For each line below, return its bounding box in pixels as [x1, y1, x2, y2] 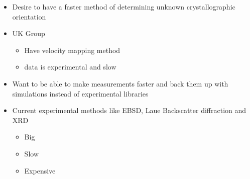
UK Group [12, 28, 45, 38]
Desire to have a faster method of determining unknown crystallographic [12, 1, 235, 11]
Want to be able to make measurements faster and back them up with [12, 78, 228, 88]
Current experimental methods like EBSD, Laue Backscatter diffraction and [12, 105, 246, 115]
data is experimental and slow [24, 61, 116, 72]
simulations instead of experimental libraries [12, 88, 149, 98]
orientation [12, 11, 46, 21]
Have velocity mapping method [24, 44, 120, 55]
